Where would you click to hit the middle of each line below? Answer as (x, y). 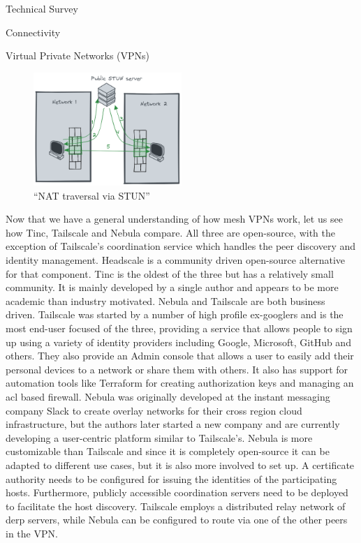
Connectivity (33, 32)
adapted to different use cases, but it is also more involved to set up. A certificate (180, 464)
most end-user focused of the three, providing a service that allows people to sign (179, 328)
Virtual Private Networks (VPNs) (78, 55)
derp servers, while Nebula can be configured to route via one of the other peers (177, 520)
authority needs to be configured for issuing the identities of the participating (171, 478)
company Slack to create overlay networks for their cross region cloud (154, 410)
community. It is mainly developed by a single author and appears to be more (172, 287)
